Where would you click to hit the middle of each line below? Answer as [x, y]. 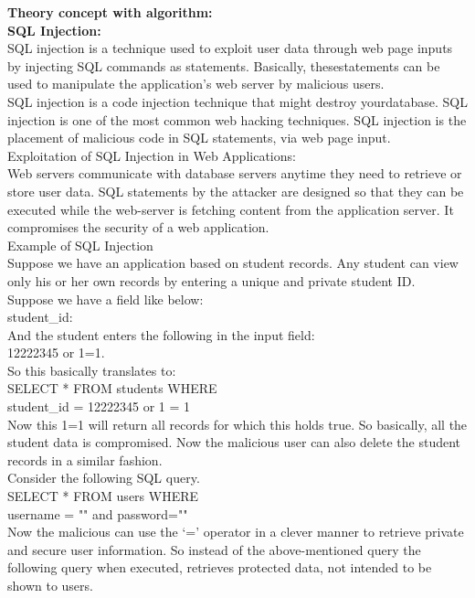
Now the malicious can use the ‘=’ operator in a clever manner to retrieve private [236, 532]
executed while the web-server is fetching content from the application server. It [231, 209]
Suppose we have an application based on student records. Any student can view [233, 263]
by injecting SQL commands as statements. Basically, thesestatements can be [224, 65]
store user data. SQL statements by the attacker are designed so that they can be [236, 191]
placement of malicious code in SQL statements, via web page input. [199, 138]
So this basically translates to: [92, 370]
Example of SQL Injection [80, 245]
